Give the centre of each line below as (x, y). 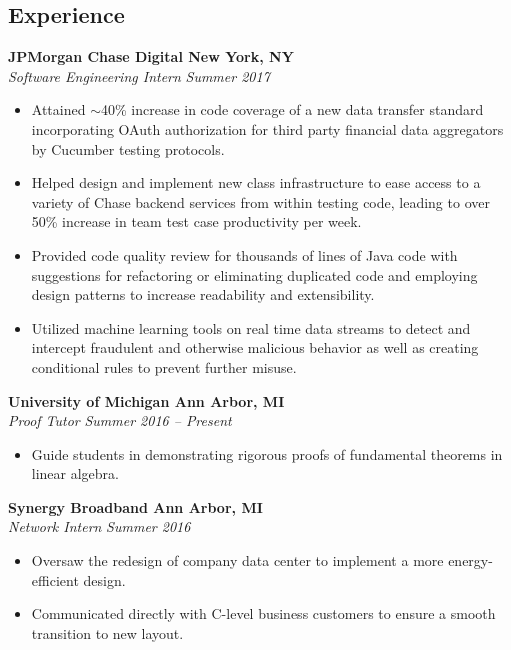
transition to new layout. (107, 632)
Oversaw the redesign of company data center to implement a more (237, 560)
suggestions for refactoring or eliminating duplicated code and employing (254, 274)
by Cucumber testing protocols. (128, 148)
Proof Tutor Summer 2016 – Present (120, 420)
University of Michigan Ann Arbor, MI (146, 400)
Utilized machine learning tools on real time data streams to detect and (251, 327)
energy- (470, 560)
